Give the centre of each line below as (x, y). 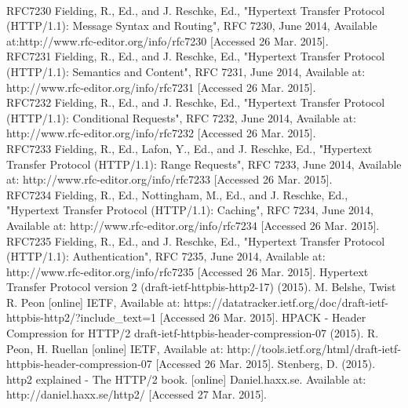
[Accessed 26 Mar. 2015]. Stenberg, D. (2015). (266, 364)
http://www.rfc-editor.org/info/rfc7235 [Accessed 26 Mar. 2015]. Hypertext (188, 271)
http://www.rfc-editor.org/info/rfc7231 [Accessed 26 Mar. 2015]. (161, 87)
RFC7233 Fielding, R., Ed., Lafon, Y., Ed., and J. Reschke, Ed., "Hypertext (189, 148)
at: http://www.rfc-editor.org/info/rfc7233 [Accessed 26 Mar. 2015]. (169, 179)
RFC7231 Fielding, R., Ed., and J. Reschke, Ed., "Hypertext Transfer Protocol (196, 56)
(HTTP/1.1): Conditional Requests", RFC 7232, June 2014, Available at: (181, 117)
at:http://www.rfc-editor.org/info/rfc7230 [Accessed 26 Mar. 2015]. (168, 40)
